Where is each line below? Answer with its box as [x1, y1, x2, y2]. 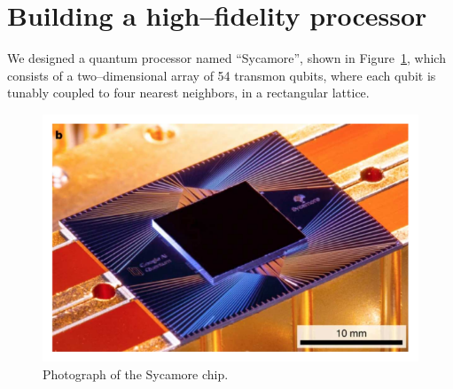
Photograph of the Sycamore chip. [43, 364, 229, 383]
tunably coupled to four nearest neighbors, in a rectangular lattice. [7, 83, 370, 102]
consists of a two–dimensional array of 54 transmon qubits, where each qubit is [7, 66, 436, 84]
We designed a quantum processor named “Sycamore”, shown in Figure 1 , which [7, 49, 446, 67]
